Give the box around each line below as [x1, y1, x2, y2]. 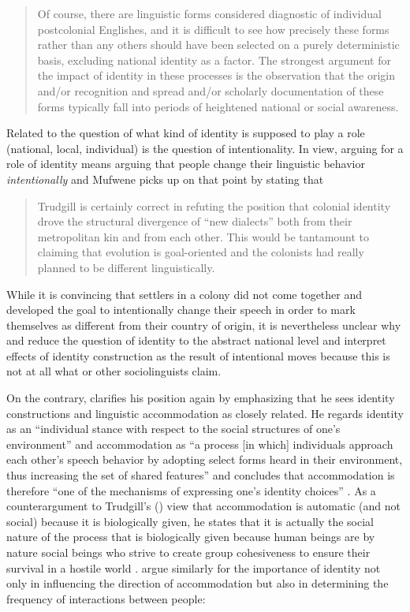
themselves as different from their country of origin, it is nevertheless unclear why [6, 316, 401, 333]
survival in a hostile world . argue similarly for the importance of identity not [6, 559, 381, 576]
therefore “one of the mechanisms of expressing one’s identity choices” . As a [6, 482, 376, 498]
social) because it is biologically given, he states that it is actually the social [6, 513, 375, 529]
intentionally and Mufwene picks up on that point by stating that [6, 170, 324, 187]
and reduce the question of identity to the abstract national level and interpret [6, 332, 386, 349]
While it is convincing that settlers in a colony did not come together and [6, 285, 363, 302]
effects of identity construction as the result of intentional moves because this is [6, 347, 390, 364]
